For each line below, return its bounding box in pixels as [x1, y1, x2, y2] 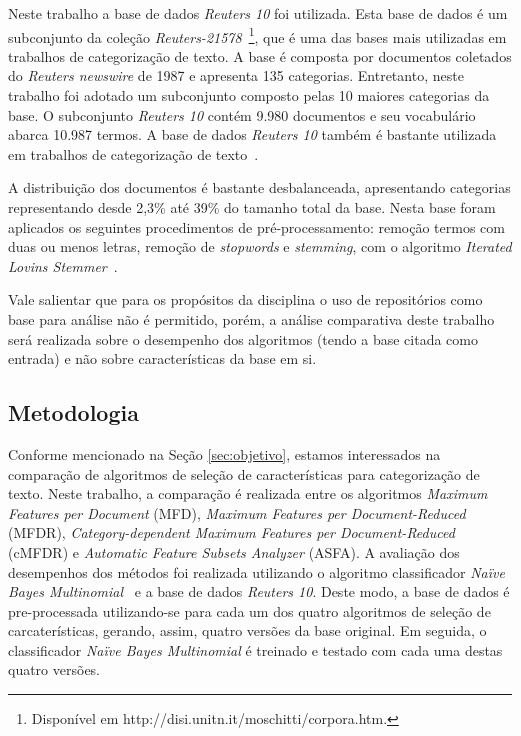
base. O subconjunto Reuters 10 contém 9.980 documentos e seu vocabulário [8, 104, 476, 125]
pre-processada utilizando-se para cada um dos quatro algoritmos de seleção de [8, 600, 491, 621]
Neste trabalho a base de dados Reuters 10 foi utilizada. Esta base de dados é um [8, 3, 508, 23]
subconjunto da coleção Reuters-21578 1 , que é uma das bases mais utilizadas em [8, 23, 507, 47]
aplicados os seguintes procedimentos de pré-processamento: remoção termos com [8, 216, 505, 237]
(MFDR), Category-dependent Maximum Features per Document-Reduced [8, 522, 455, 543]
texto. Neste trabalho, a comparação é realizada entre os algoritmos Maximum [8, 483, 488, 504]
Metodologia [8, 397, 139, 428]
